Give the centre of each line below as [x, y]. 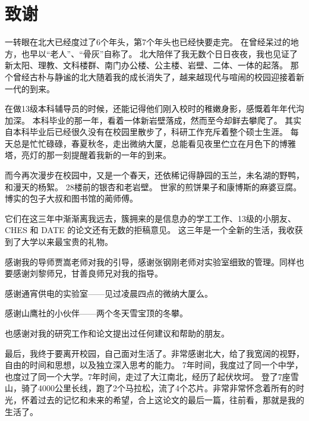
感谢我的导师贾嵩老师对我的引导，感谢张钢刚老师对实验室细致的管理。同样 [150, 261]
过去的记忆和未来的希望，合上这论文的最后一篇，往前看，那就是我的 [171, 399]
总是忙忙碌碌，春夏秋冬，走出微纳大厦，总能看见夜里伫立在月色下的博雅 [154, 143]
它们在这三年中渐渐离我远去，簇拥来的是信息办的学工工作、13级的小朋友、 [150, 218]
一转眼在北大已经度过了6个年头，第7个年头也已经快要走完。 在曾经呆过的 [148, 42]
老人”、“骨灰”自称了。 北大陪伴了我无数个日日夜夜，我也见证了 [174, 53]
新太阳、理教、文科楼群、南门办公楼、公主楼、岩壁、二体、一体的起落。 [146, 65]
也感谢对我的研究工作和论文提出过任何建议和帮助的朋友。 [117, 333]
